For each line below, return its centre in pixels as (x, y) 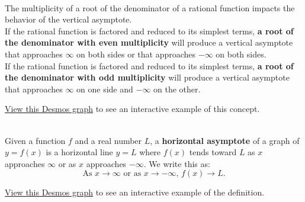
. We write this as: (177, 163)
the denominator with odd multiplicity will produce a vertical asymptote (147, 77)
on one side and (105, 89)
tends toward (213, 152)
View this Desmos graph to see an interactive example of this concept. (132, 109)
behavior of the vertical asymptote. (68, 19)
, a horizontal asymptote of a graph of (225, 140)
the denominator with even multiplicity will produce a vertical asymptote (149, 42)
